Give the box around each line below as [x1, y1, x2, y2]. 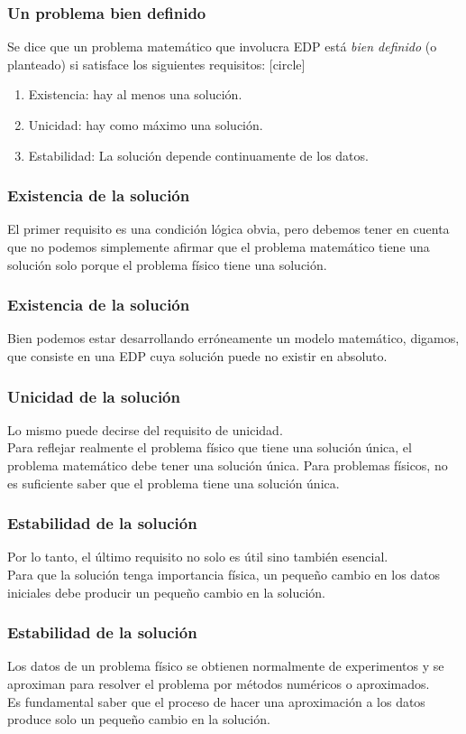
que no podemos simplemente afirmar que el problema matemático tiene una [7, 237, 430, 256]
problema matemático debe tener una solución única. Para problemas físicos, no [7, 456, 448, 474]
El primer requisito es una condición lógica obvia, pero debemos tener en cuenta [7, 219, 450, 238]
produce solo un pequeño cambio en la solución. [7, 710, 270, 729]
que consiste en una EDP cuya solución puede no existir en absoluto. [7, 347, 388, 365]
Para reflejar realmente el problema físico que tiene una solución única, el [7, 438, 412, 457]
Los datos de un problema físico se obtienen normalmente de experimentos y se [7, 656, 444, 675]
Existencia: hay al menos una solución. [28, 85, 242, 104]
